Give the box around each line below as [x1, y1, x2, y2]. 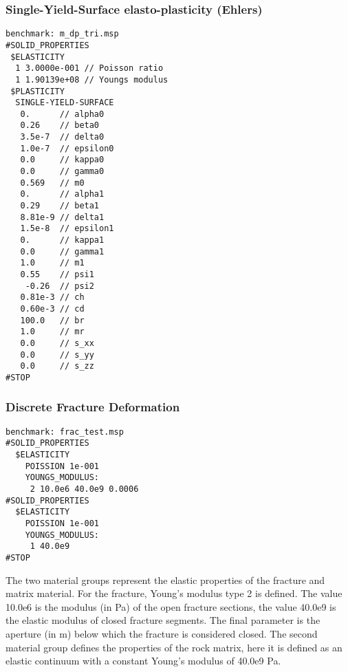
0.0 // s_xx [20, 338, 94, 348]
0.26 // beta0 [20, 120, 100, 131]
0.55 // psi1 [20, 270, 94, 279]
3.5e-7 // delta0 [20, 132, 105, 142]
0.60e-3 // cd [20, 303, 85, 314]
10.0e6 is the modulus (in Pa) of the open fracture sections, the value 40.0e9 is [6, 599, 336, 614]
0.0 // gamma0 [20, 166, 105, 177]
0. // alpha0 [20, 109, 105, 119]
